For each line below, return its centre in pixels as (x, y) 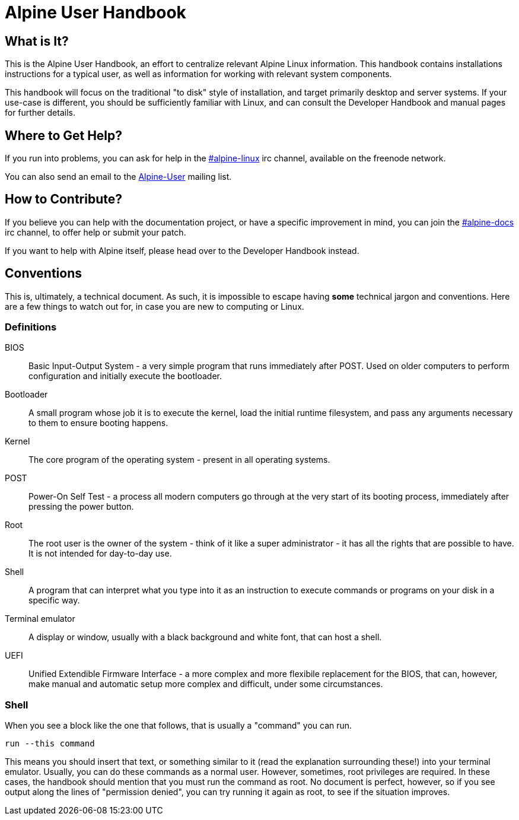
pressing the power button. (81, 507)
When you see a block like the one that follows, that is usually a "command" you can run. (179, 726)
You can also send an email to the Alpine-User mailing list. (118, 177)
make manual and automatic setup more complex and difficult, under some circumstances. (206, 684)
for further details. (40, 113)
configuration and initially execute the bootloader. (125, 376)
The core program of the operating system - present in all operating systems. (179, 460)
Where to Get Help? (64, 135)
